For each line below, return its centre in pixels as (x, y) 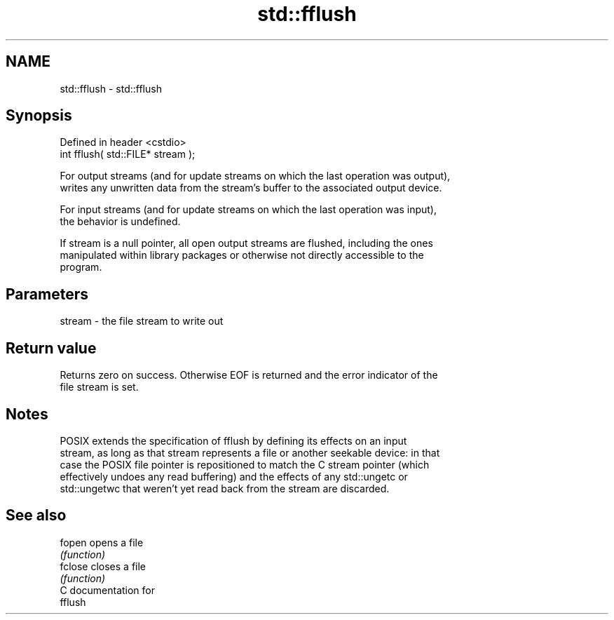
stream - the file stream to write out (142, 321)
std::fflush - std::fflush (111, 88)
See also (36, 515)
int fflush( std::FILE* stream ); (128, 154)
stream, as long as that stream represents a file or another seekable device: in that (250, 452)
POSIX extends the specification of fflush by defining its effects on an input (233, 440)
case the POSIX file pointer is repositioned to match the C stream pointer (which (245, 464)
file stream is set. (99, 387)
